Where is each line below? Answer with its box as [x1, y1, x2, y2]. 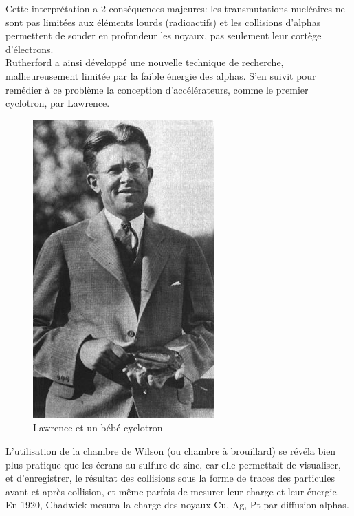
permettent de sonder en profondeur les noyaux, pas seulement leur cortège [5, 28, 322, 43]
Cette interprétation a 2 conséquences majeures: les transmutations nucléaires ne [5, 1, 345, 15]
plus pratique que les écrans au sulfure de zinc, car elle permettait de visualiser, [5, 457, 341, 471]
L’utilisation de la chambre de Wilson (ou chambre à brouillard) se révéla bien [5, 443, 336, 458]
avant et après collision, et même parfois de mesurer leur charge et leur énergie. [5, 484, 340, 498]
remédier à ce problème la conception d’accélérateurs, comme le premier [5, 82, 309, 96]
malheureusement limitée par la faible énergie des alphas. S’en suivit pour [5, 68, 316, 83]
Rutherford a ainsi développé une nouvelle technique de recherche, [5, 55, 284, 69]
